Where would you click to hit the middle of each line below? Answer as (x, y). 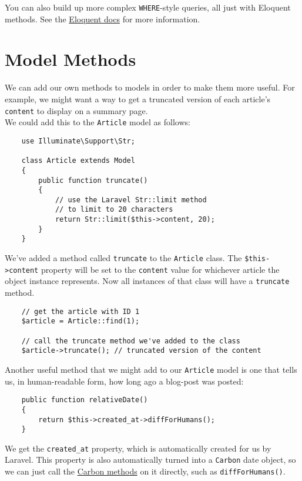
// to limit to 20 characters (114, 210)
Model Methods (71, 59)
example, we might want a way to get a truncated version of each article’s (138, 98)
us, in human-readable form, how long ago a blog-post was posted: (124, 381)
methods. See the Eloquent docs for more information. (103, 19)
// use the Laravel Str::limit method (131, 200)
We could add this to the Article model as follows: (98, 122)
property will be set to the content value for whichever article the (160, 269)
